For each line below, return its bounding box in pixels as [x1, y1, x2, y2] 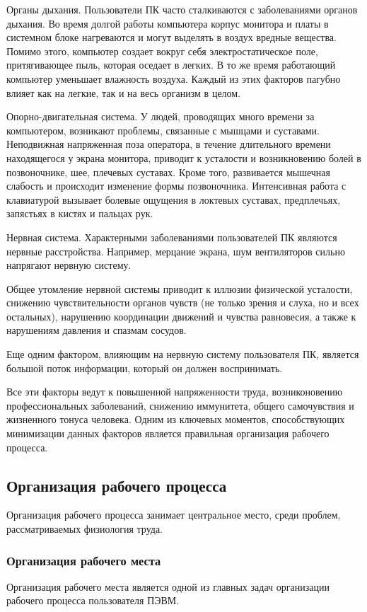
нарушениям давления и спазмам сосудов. [6, 323, 187, 337]
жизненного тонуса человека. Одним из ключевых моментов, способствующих [6, 412, 345, 427]
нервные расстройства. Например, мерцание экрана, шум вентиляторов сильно [6, 243, 345, 258]
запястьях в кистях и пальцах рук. [6, 206, 153, 221]
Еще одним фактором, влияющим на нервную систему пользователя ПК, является [6, 347, 359, 362]
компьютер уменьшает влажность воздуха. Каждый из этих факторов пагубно [6, 71, 341, 86]
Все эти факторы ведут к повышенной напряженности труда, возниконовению [6, 384, 343, 399]
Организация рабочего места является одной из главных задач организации [6, 579, 330, 594]
